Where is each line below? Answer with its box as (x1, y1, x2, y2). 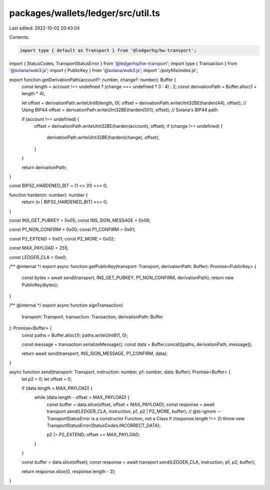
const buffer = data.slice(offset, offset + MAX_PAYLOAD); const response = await (46, 401, 215, 407)
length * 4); (21, 91, 45, 97)
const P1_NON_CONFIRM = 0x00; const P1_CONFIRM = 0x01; (9, 226, 135, 232)
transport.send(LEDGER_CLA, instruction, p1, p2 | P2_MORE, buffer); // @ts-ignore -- (46, 408, 221, 414)
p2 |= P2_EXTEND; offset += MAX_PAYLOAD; (46, 431, 140, 438)
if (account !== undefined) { (21, 116, 79, 122)
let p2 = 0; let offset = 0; (21, 376, 72, 382)
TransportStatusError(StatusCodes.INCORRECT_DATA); (46, 422, 161, 428)
